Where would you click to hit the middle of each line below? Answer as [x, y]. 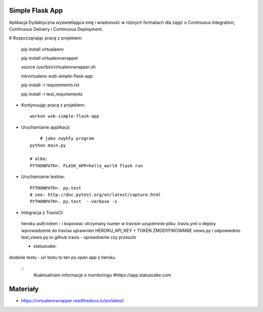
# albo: [39, 159]
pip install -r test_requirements [52, 94]
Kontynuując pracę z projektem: [53, 105]
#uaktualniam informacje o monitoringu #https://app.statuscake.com [102, 275]
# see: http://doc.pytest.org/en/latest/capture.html [95, 195]
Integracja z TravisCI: [43, 213]
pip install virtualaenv [43, 49]
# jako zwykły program [67, 138]
